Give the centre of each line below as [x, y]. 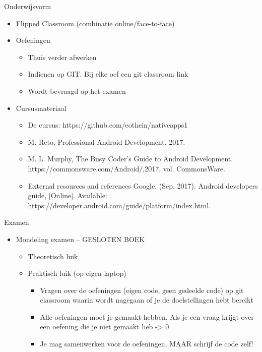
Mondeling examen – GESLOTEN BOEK [80, 239]
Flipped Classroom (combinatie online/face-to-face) [95, 23]
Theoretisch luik [53, 256]
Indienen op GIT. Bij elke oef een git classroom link [108, 74]
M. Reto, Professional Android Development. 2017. [107, 141]
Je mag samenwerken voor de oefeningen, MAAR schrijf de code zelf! [147, 344]
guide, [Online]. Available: [68, 195]
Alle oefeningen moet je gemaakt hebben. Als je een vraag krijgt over [147, 316]
